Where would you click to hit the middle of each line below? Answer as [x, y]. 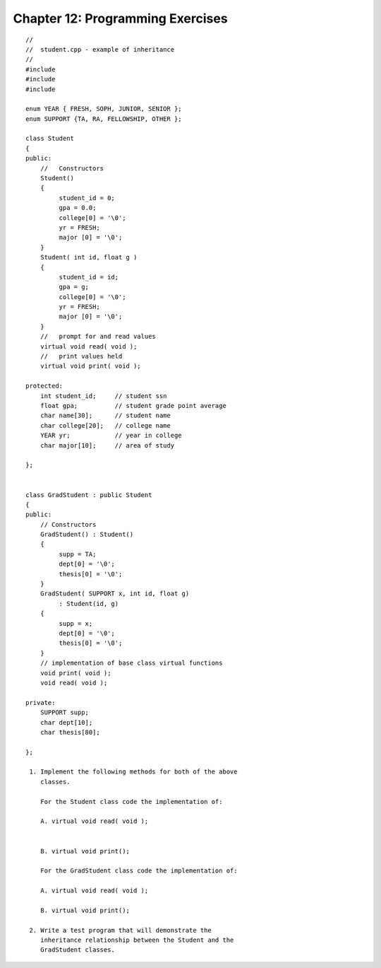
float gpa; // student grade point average [133, 406]
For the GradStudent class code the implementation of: [139, 871]
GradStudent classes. [78, 950]
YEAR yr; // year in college [111, 436]
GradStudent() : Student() [87, 535]
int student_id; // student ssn [103, 396]
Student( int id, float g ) [89, 257]
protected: [44, 386]
